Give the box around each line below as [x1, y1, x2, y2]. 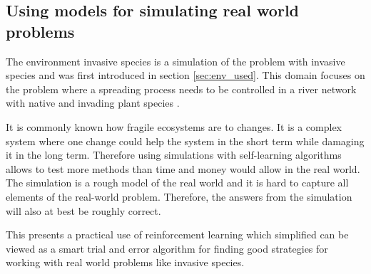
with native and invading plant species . [6, 95, 180, 110]
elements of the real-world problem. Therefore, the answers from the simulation [6, 189, 352, 204]
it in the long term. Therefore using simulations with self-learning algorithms [6, 147, 342, 162]
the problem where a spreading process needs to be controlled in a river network [6, 81, 357, 96]
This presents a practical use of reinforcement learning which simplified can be [6, 227, 349, 242]
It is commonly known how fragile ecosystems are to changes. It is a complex [6, 119, 342, 134]
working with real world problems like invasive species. [6, 255, 245, 270]
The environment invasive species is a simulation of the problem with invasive [6, 53, 345, 68]
